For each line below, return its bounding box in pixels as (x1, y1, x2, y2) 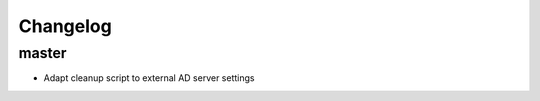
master (18, 44, 67, 62)
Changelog (18, 15, 112, 37)
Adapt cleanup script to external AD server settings (43, 72, 255, 84)
